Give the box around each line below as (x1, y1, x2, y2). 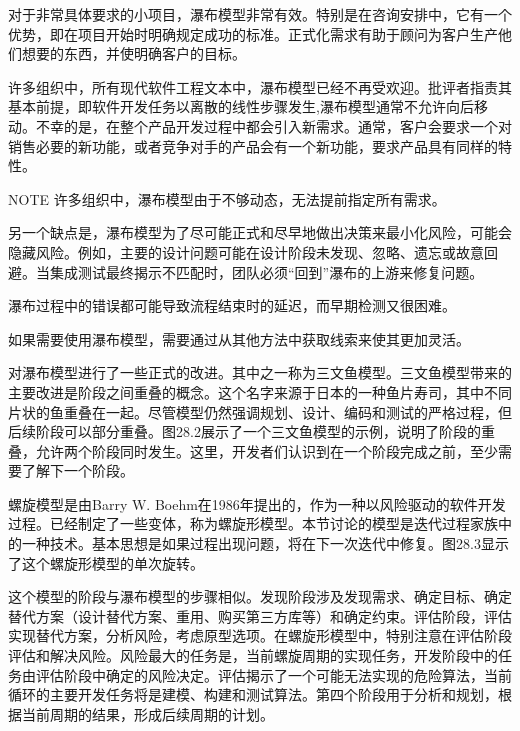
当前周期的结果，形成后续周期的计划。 (21, 703, 274, 724)
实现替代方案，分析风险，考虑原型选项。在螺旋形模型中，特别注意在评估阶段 (8, 625, 512, 646)
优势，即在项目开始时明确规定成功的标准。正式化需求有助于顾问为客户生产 (8, 23, 498, 44)
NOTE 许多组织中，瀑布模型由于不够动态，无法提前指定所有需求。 (8, 188, 446, 209)
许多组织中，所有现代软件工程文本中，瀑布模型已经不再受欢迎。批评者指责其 (8, 76, 512, 97)
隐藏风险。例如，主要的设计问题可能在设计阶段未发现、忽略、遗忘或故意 (8, 241, 484, 262)
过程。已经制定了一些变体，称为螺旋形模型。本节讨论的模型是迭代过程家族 (8, 513, 498, 534)
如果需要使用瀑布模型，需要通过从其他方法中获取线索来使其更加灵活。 (8, 328, 470, 349)
